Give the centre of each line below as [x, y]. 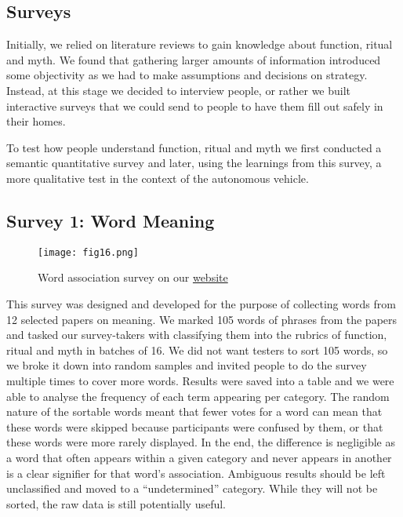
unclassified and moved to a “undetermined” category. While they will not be [192, 488]
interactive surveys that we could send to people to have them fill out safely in [195, 106]
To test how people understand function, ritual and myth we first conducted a [194, 147]
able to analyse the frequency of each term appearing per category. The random [198, 396]
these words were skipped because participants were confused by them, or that [195, 426]
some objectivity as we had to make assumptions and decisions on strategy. [187, 75]
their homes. [36, 121]
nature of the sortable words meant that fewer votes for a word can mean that [194, 411]
